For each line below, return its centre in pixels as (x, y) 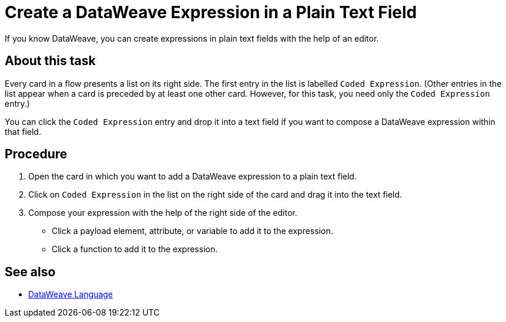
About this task (50, 61)
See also (30, 272)
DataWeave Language (71, 294)
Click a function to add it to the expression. (135, 249)
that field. (23, 131)
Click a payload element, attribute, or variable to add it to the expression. (192, 231)
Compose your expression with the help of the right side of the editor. (163, 213)
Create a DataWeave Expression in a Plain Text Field (211, 12)
